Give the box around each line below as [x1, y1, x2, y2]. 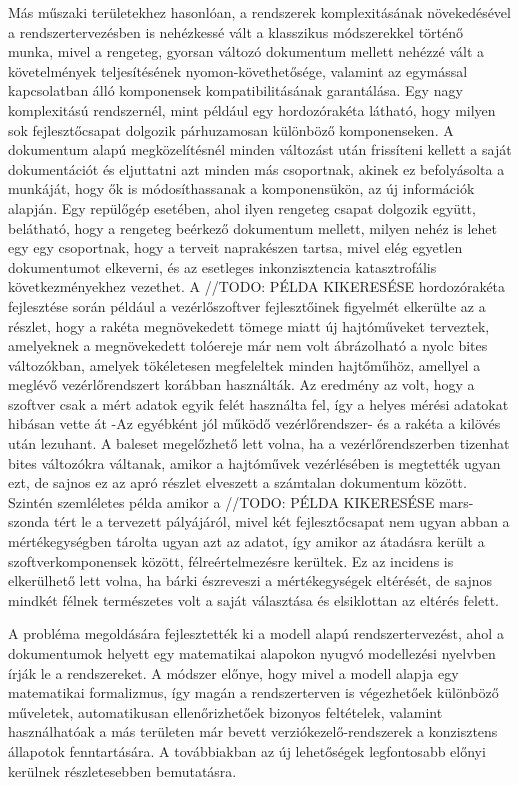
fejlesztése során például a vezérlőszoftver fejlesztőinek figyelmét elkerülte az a [8, 295, 486, 316]
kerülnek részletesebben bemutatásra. [8, 760, 237, 781]
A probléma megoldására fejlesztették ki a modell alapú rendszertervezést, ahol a [8, 623, 504, 644]
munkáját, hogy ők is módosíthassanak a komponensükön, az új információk [8, 178, 475, 199]
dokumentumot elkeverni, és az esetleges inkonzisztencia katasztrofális [8, 256, 437, 277]
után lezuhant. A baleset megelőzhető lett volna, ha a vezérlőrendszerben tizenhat [8, 433, 510, 454]
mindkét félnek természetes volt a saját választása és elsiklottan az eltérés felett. [8, 589, 499, 610]
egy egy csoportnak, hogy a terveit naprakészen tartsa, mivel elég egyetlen [8, 237, 463, 258]
